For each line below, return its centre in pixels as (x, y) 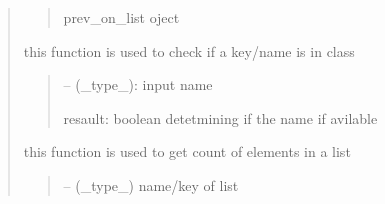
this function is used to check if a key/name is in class (189, 50)
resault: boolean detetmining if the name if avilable (220, 117)
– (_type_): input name (138, 84)
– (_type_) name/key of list (151, 184)
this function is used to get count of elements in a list (187, 151)
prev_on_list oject (121, 17)
